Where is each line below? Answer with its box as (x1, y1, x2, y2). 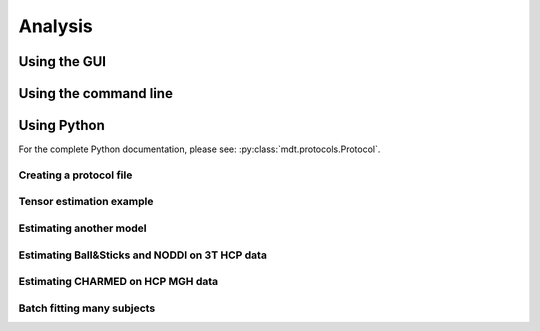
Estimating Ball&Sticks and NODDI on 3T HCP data (18, 248, 267, 262)
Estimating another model (18, 221, 147, 235)
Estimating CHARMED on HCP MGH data (18, 275, 219, 289)
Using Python (18, 117, 105, 134)
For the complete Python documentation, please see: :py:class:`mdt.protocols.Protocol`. (18, 143, 381, 155)
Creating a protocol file (18, 168, 133, 182)
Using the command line (18, 85, 174, 102)
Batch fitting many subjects (18, 301, 156, 315)
